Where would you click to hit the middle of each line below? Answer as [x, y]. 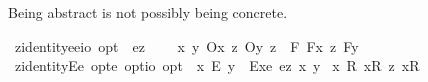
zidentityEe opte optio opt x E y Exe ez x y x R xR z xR [217, 65]
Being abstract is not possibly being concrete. [148, 12]
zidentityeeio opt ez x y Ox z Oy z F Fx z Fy [186, 45]
